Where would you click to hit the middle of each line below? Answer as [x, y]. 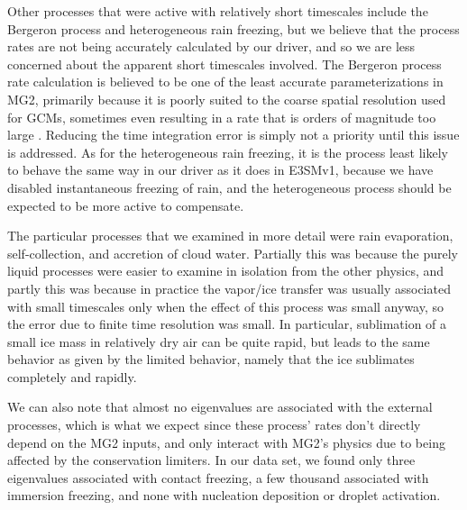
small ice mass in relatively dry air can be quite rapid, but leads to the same [219, 341]
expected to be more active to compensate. [126, 205]
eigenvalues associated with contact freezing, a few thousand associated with [218, 477]
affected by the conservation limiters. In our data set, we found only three [211, 460]
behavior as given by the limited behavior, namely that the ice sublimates [211, 359]
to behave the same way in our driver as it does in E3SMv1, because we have [220, 170]
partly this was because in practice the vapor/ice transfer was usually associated [229, 288]
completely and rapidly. [72, 376]
